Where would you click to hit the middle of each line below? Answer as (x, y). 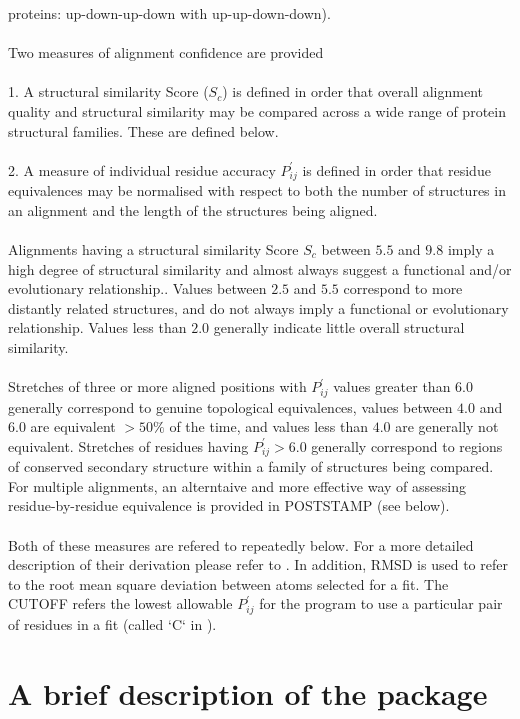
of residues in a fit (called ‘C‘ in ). (112, 623)
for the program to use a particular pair (381, 603)
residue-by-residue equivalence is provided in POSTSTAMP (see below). (229, 505)
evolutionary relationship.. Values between (137, 288)
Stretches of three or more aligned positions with (157, 386)
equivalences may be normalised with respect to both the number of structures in (257, 190)
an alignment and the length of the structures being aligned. (193, 209)
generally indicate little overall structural (339, 327)
